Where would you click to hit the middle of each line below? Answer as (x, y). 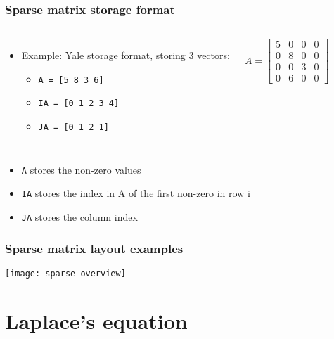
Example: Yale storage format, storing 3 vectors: (126, 55)
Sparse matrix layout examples (94, 248)
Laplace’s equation (96, 320)
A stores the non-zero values (81, 169)
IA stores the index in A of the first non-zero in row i (136, 193)
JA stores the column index (79, 217)
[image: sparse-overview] (65, 273)
